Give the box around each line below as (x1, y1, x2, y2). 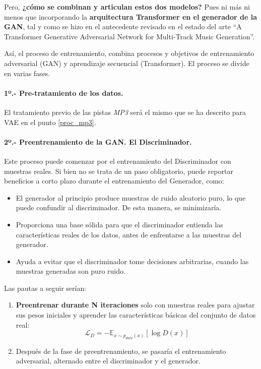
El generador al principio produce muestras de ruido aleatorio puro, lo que (16, 192, 246, 203)
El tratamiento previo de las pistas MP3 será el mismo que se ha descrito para (4, 106, 246, 117)
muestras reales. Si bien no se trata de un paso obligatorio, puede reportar (4, 165, 233, 176)
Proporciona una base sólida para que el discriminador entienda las (16, 219, 223, 229)
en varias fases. (4, 68, 50, 78)
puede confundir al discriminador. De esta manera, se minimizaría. (16, 202, 222, 213)
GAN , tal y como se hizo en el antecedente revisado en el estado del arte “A (4, 21, 242, 32)
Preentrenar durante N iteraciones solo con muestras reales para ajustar (16, 299, 255, 310)
